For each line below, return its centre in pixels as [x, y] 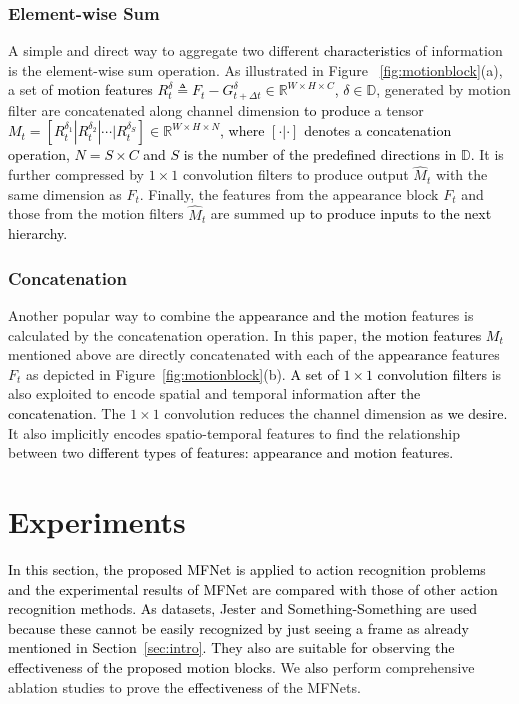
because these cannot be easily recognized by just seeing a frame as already [238, 627]
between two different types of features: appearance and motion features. [231, 452]
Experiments [97, 521]
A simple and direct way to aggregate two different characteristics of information [255, 50]
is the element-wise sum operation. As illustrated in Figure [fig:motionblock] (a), [255, 69]
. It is [487, 154]
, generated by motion [443, 89]
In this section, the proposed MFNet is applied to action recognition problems [247, 568]
